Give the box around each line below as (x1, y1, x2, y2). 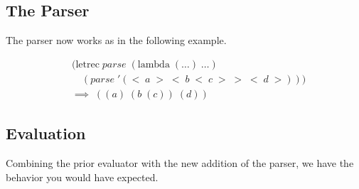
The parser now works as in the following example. (6, 33, 227, 48)
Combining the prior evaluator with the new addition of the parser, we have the (6, 156, 354, 171)
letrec (75, 59, 100, 70)
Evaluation (6, 122, 86, 144)
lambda (137, 59, 170, 70)
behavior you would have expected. (6, 169, 159, 184)
